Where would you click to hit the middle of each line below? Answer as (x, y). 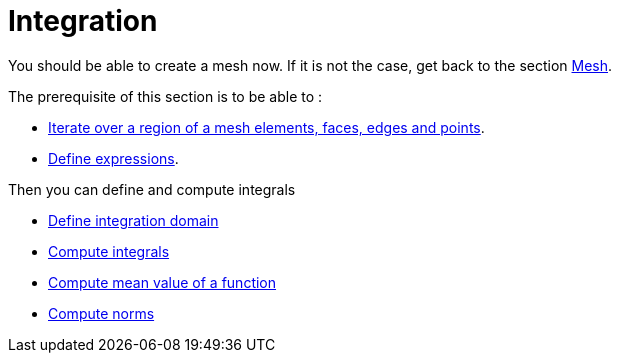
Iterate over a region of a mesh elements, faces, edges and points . (266, 127)
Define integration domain (133, 220)
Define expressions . (113, 158)
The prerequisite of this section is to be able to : (165, 96)
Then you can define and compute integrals (152, 189)
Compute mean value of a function (162, 282)
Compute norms (101, 313)
